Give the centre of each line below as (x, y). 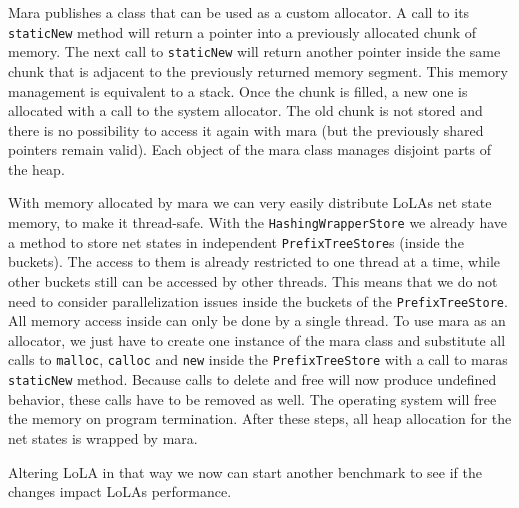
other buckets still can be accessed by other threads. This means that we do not (253, 280)
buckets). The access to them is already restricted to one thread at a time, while (254, 261)
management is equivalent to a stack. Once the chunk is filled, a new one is (238, 90)
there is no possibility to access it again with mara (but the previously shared (246, 129)
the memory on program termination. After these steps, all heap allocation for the (260, 418)
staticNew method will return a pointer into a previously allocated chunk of (242, 31)
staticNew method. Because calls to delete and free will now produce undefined (252, 379)
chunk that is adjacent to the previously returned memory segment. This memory (258, 70)
